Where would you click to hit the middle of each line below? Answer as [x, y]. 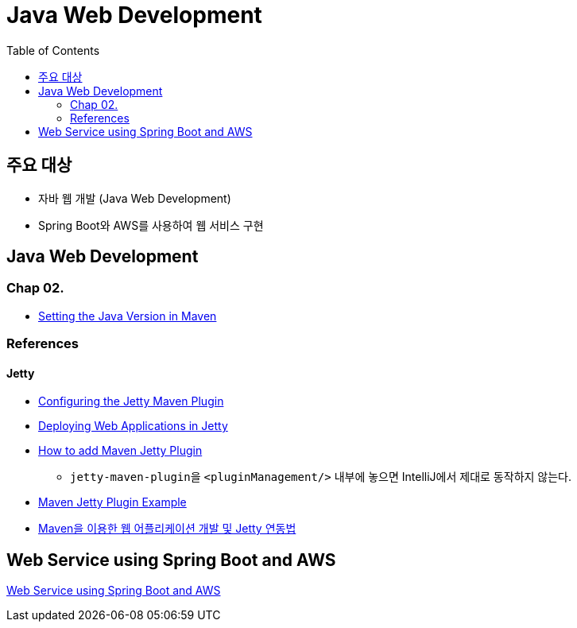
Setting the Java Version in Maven [128, 316]
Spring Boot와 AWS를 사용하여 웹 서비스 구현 [151, 225]
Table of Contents [53, 50]
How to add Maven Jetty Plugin [120, 451]
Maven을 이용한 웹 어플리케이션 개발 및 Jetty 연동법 [167, 529]
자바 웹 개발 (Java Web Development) [135, 198]
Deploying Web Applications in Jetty [133, 426]
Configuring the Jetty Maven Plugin [131, 401]
